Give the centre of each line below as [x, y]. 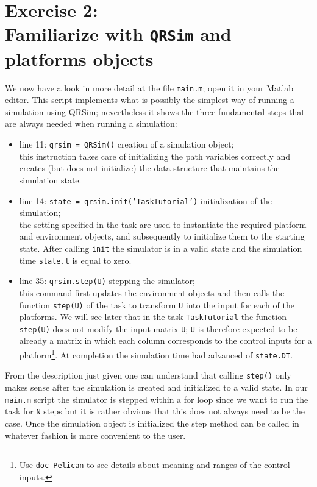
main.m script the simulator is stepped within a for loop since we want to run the [157, 399]
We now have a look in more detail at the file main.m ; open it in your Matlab [149, 87]
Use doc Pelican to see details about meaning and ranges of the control [155, 465]
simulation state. [50, 180]
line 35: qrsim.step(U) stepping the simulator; [107, 281]
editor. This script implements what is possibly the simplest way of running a [150, 100]
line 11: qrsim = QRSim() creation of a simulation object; [126, 144]
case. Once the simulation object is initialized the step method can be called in [152, 423]
